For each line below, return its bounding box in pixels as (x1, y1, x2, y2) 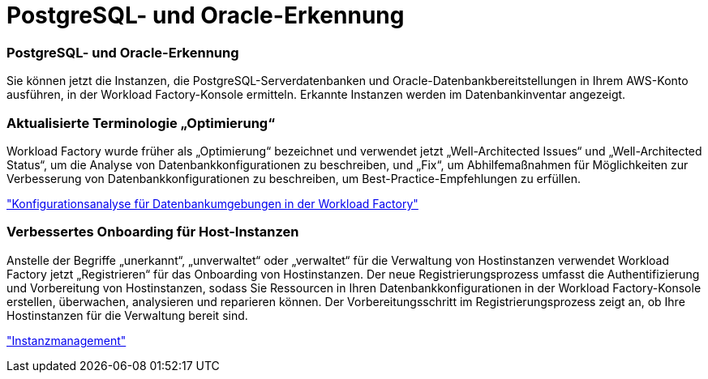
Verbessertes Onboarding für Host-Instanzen (6, 224, 299, 241)
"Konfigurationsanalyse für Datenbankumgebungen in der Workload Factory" (6, 196, 418, 211)
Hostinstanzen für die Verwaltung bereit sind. (6, 308, 248, 322)
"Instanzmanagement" (6, 333, 127, 347)
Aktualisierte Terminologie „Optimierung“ (6, 114, 276, 131)
